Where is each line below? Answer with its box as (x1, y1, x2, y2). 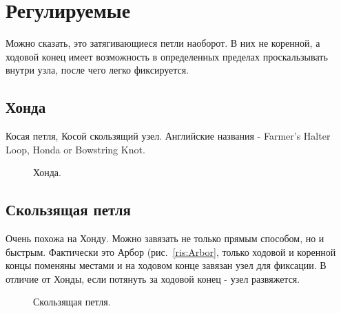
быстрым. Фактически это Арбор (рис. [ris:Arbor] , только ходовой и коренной (6, 244, 336, 259)
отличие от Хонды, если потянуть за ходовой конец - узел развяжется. (6, 271, 300, 285)
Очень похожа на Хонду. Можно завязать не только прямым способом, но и (6, 231, 324, 246)
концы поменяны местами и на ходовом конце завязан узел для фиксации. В (6, 258, 327, 272)
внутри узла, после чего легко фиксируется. (6, 63, 189, 77)
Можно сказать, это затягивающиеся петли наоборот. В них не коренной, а (6, 36, 320, 50)
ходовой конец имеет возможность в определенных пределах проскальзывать (6, 49, 328, 63)
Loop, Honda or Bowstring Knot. (6, 142, 145, 156)
